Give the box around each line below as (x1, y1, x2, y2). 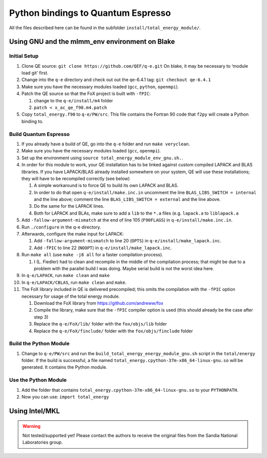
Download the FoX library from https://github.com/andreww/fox (34, 300, 164, 306)
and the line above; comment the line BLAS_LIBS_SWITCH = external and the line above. (34, 196, 221, 202)
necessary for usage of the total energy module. (21, 293, 120, 299)
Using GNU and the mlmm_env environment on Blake (9, 38, 175, 46)
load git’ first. (21, 70, 49, 76)
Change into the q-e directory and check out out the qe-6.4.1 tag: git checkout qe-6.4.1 (21, 77, 211, 83)
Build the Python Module (9, 340, 70, 347)
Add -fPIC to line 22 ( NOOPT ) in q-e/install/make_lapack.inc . (34, 245, 172, 251)
